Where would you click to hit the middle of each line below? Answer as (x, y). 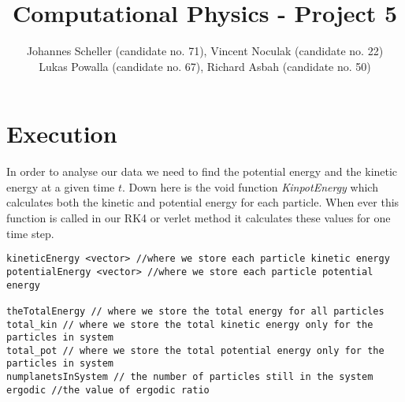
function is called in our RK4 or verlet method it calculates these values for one (199, 218)
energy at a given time (61, 186)
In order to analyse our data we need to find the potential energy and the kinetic (202, 171)
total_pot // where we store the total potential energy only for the (195, 350)
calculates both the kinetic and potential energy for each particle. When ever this (203, 202)
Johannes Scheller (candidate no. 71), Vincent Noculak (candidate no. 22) (205, 51)
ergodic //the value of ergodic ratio (108, 390)
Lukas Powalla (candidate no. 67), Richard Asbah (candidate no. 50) (205, 66)
